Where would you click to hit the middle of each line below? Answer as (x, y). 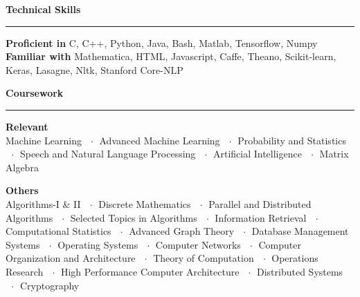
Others (22, 190)
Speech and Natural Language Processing (108, 154)
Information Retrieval (261, 217)
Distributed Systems (300, 271)
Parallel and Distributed (260, 203)
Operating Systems (98, 244)
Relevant (27, 126)
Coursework (35, 93)
